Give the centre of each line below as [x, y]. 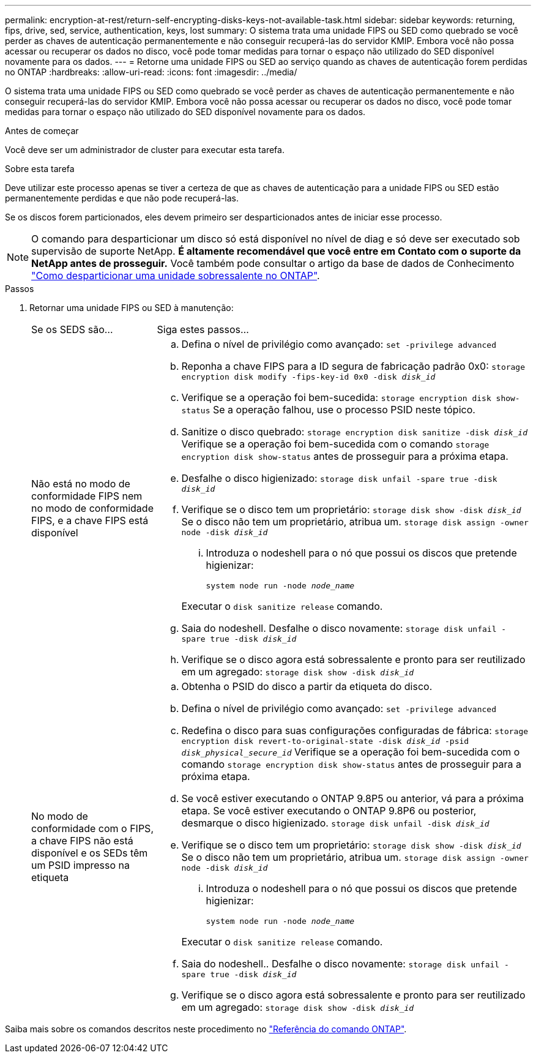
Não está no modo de [81, 483]
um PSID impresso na [80, 865]
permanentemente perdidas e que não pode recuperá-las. [122, 198]
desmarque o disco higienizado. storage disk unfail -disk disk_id [335, 823]
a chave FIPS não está [82, 841]
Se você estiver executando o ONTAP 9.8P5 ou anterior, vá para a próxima [353, 798]
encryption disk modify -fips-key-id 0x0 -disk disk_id [308, 377]
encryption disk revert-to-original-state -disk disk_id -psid [325, 741]
